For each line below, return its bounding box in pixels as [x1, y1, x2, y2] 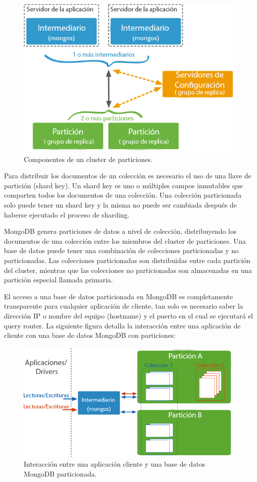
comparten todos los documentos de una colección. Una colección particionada [4, 190, 242, 200]
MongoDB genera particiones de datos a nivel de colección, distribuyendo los [4, 226, 237, 236]
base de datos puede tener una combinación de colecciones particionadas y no [4, 245, 239, 256]
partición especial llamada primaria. [4, 274, 113, 285]
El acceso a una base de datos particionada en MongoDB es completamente [4, 291, 233, 301]
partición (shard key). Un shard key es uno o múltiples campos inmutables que [4, 180, 243, 190]
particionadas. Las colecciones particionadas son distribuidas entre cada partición [4, 255, 251, 265]
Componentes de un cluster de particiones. [24, 154, 153, 164]
